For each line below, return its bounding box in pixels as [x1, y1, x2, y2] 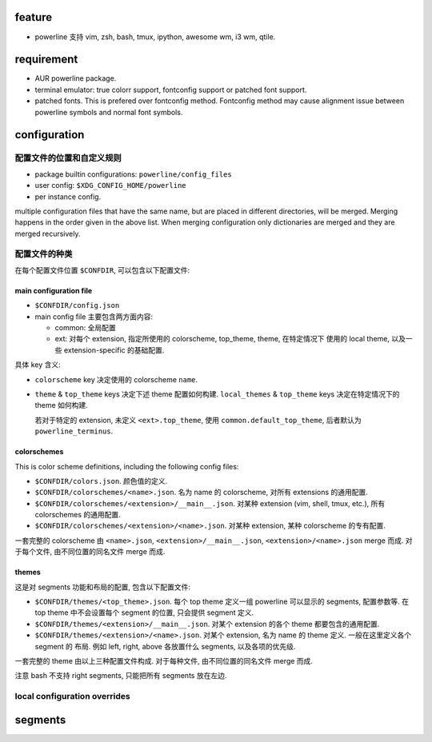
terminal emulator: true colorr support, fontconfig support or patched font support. [34, 85, 307, 94]
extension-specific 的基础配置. [63, 345, 165, 355]
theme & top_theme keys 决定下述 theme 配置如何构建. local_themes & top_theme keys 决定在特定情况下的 [34, 389, 400, 399]
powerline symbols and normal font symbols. [34, 107, 183, 117]
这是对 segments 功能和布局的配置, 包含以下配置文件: [14, 582, 191, 592]
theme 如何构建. [34, 401, 88, 410]
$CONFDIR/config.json [34, 301, 120, 310]
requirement [14, 53, 78, 66]
